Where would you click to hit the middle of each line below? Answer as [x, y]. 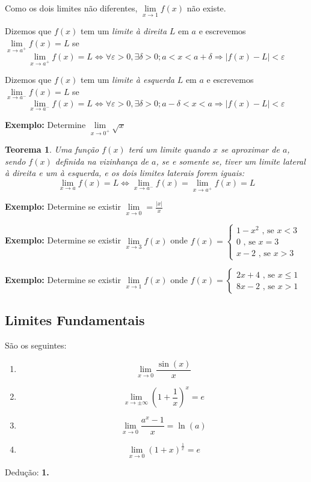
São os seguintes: [36, 345]
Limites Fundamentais [75, 320]
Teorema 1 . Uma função [52, 149]
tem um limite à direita [124, 31]
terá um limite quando [169, 149]
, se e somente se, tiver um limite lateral [231, 161]
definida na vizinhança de [102, 161]
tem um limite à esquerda [128, 80]
